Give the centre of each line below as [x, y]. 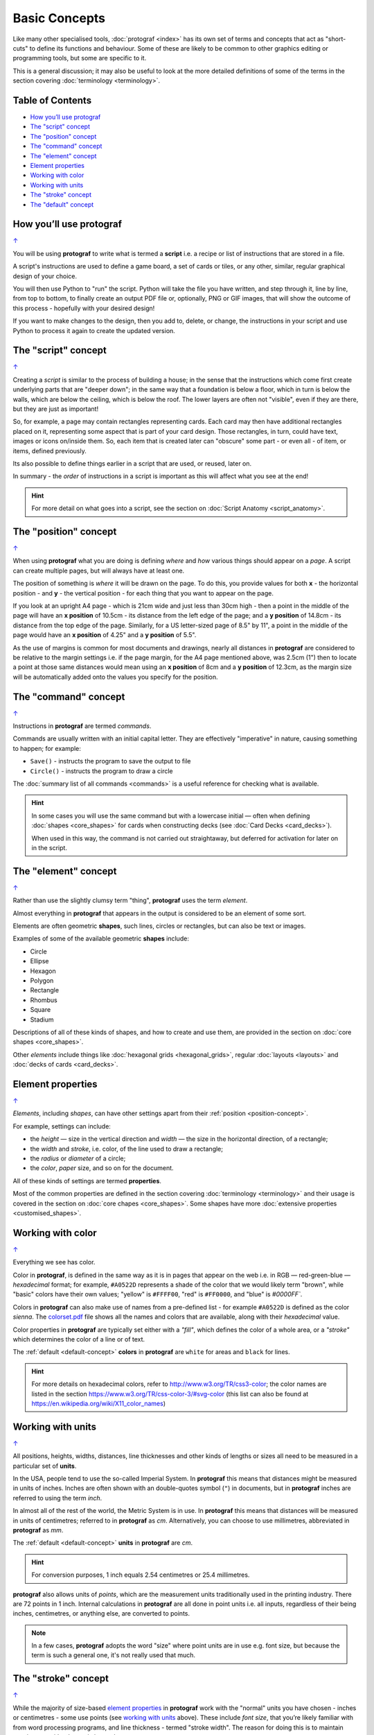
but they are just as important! [56, 409]
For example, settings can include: [62, 1126]
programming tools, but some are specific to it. [80, 58]
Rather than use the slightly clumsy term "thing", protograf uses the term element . [130, 900]
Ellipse [39, 961]
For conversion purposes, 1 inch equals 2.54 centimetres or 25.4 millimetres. [141, 1575]
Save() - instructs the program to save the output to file [110, 761]
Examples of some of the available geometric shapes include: [101, 939]
